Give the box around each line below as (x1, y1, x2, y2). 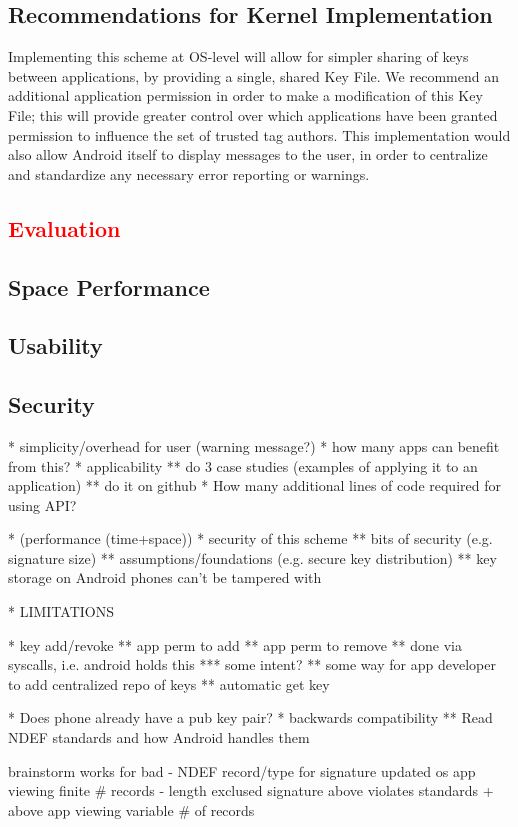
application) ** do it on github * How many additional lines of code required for (8, 475, 501, 496)
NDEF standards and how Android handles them (8, 727, 310, 748)
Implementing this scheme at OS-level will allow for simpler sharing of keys (8, 46, 469, 67)
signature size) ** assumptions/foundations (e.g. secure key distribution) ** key (8, 547, 497, 568)
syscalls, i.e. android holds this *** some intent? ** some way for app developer (8, 654, 496, 675)
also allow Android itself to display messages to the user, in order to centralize (8, 144, 488, 165)
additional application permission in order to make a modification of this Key (8, 85, 483, 106)
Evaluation (8, 212, 121, 243)
